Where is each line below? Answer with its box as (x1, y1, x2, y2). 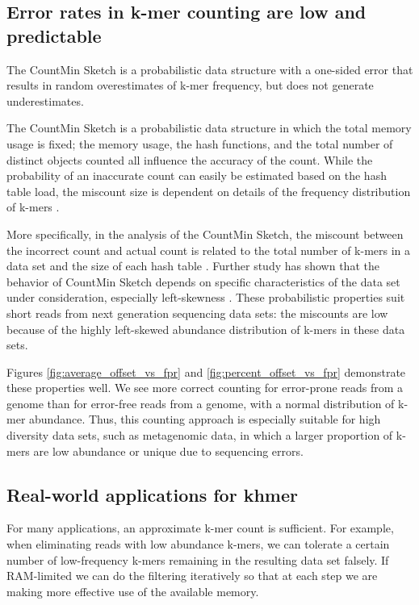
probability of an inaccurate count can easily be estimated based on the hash (6, 167, 387, 184)
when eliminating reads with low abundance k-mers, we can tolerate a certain (6, 536, 390, 553)
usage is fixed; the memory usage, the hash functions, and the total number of (6, 135, 393, 152)
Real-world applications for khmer (6, 482, 298, 507)
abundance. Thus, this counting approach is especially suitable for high (29, 411, 381, 428)
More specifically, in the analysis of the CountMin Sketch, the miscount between (6, 225, 404, 242)
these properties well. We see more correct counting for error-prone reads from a (6, 379, 404, 396)
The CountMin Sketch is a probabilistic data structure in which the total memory (6, 119, 412, 136)
